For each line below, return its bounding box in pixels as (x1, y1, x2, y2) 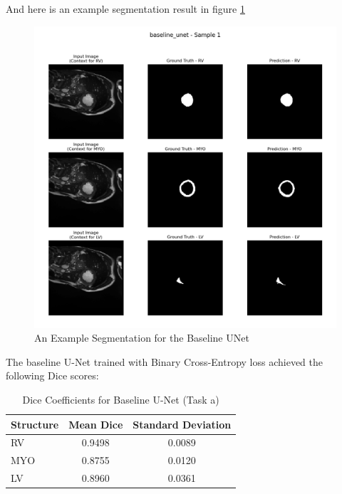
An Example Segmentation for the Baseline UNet (34, 330, 249, 345)
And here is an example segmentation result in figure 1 (6, 1, 245, 16)
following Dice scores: (6, 368, 99, 383)
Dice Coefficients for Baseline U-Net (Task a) (22, 391, 219, 406)
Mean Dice (68, 416, 123, 431)
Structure (11, 416, 59, 431)
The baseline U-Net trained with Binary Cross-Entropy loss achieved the (6, 354, 323, 369)
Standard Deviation (133, 416, 232, 431)
